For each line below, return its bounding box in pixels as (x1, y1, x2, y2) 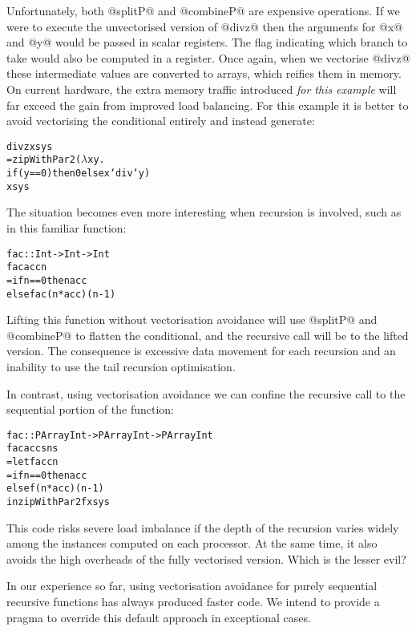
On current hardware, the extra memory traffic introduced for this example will (6, 80, 397, 97)
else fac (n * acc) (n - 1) (6, 288, 116, 300)
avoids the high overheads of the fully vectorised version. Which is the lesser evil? (6, 550, 406, 567)
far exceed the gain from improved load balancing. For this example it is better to (6, 96, 409, 113)
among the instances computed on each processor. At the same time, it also (6, 535, 378, 552)
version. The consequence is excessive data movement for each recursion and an (6, 342, 396, 359)
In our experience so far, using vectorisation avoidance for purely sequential (6, 577, 378, 594)
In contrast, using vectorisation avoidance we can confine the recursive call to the (6, 385, 406, 402)
